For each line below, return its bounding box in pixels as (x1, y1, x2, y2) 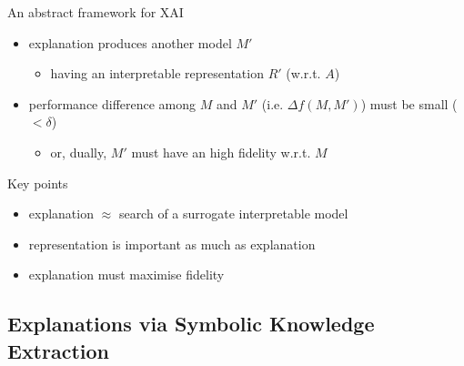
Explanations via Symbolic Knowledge (7, 310, 375, 338)
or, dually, (50, 142, 107, 161)
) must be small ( (360, 94, 458, 113)
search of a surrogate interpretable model (118, 204, 348, 223)
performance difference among (28, 94, 197, 113)
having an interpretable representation (50, 64, 264, 83)
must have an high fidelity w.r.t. (131, 142, 311, 161)
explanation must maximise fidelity (28, 265, 225, 284)
